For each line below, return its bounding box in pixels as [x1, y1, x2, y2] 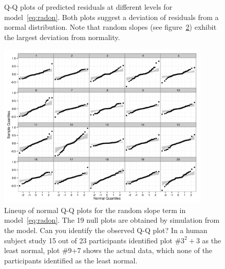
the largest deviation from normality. [4, 31, 120, 42]
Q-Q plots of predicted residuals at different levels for [4, 2, 173, 12]
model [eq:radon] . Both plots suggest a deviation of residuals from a [4, 11, 219, 22]
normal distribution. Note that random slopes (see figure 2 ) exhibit [4, 22, 217, 32]
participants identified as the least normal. [4, 255, 138, 265]
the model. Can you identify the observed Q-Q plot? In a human [4, 225, 208, 236]
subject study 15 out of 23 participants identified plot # [4, 235, 181, 245]
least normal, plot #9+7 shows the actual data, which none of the [4, 245, 213, 256]
